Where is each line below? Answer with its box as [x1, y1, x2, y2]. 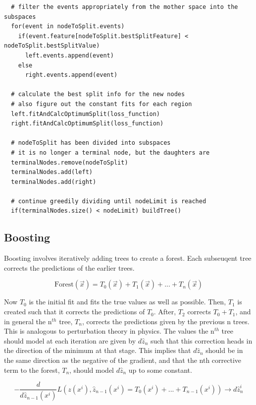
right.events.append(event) [25, 71, 118, 79]
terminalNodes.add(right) [11, 178, 97, 185]
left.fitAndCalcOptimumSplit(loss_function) [11, 110, 160, 117]
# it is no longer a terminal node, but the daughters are [11, 149, 210, 156]
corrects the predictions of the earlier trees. [4, 262, 135, 273]
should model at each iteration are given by [4, 335, 136, 346]
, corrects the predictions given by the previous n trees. [82, 316, 250, 326]
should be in [205, 345, 243, 355]
